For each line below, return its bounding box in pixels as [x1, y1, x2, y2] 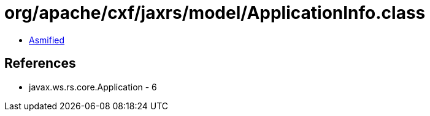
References [4, 56, 76, 71]
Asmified [29, 34, 65, 45]
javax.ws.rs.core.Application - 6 [29, 81, 157, 92]
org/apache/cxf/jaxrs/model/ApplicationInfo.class [4, 2, 426, 23]
